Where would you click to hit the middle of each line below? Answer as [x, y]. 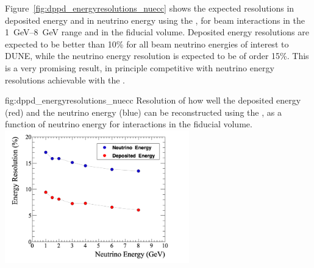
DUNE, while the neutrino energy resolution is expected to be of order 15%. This [157, 56]
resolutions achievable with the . [65, 79]
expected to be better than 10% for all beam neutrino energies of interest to [147, 44]
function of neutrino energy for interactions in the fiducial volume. [129, 124]
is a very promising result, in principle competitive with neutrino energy [140, 67]
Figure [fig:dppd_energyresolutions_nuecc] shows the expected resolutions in [150, 8]
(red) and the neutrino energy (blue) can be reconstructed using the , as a [143, 112]
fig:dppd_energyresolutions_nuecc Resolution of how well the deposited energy [153, 100]
